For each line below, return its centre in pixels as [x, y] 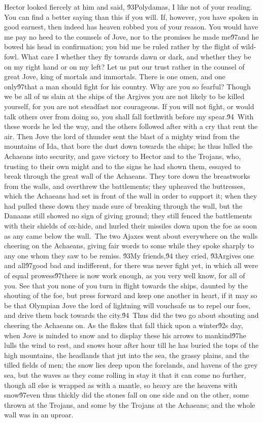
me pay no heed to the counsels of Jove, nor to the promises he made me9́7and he [131, 36]
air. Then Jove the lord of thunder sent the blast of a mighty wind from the [122, 136]
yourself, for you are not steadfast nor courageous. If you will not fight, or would [129, 106]
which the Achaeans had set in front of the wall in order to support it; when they [131, 196]
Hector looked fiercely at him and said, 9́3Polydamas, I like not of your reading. [128, 7]
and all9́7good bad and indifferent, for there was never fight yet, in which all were [131, 265]
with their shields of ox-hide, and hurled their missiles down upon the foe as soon [131, 226]
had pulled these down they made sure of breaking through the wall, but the [123, 205]
